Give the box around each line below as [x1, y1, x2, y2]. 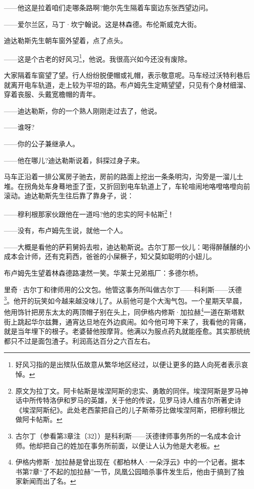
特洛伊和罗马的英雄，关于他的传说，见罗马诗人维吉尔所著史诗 [42, 395, 241, 405]
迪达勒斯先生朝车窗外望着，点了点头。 [4, 35, 127, 46]
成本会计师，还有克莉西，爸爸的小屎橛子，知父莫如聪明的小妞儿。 [4, 251, 216, 261]
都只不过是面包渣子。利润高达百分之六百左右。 [4, 335, 154, 346]
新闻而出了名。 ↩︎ [22, 476, 76, 486]
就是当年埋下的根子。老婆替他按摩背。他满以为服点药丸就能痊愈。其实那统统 [4, 326, 250, 336]
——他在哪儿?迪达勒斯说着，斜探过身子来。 [4, 155, 144, 165]
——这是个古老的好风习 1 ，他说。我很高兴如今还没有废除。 [4, 52, 191, 64]
